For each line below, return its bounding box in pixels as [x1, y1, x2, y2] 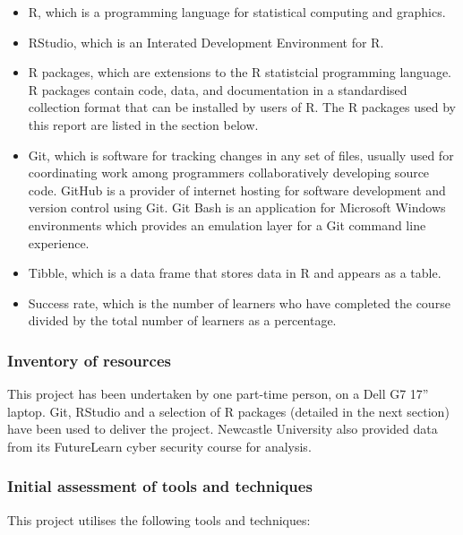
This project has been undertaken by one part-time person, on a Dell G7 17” [7, 384, 429, 403]
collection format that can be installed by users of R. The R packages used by [28, 98, 456, 116]
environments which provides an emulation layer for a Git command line [28, 215, 426, 234]
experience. [28, 233, 90, 252]
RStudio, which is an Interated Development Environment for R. [28, 32, 384, 51]
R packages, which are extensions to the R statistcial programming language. [28, 63, 451, 82]
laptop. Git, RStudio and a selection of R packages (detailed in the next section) [7, 401, 450, 420]
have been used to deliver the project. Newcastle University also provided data [7, 419, 438, 438]
